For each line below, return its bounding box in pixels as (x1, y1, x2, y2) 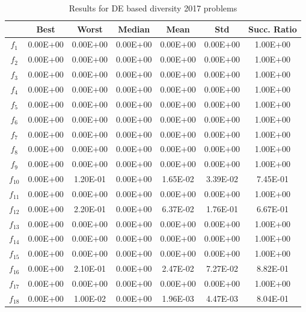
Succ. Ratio (248, 22, 297, 35)
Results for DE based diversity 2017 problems (69, 2, 237, 14)
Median (118, 22, 150, 35)
